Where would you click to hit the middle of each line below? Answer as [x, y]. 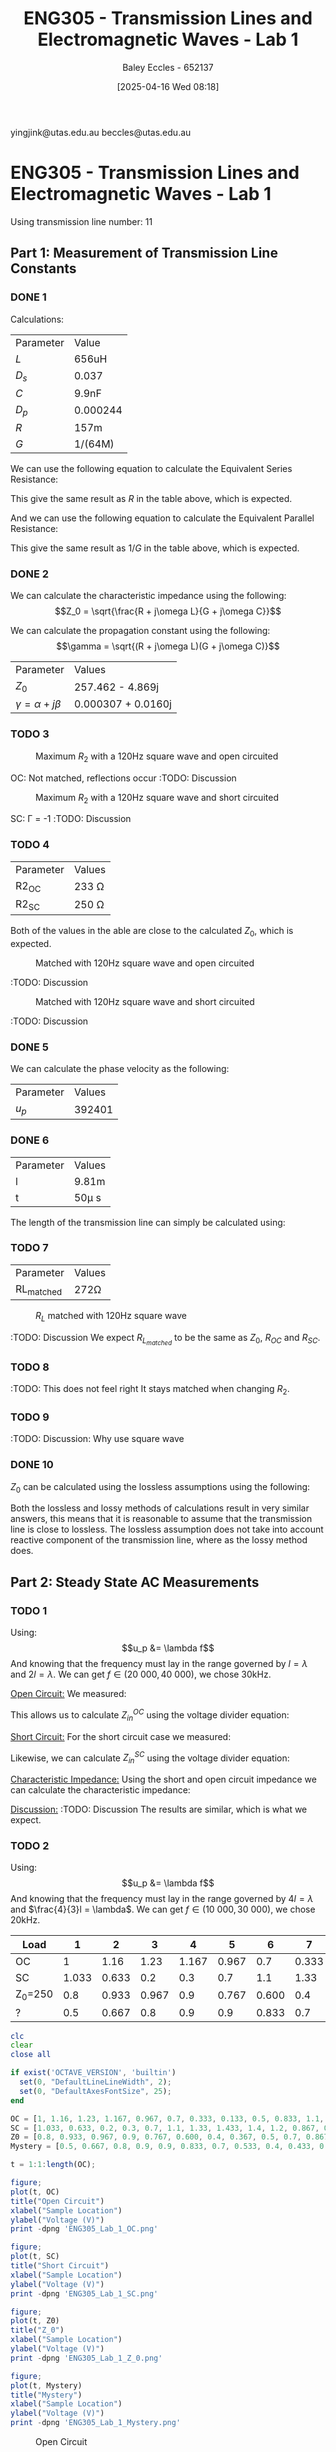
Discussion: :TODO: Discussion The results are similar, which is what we [159, 1809]
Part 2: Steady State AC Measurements [135, 1582]
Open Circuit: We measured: [68, 1694]
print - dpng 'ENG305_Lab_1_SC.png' [84, 2293]
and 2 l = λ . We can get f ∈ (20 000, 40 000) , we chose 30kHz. [141, 1674]
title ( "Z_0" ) [37, 2330]
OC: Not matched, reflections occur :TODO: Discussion [123, 778]
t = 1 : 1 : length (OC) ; [53, 2165]
